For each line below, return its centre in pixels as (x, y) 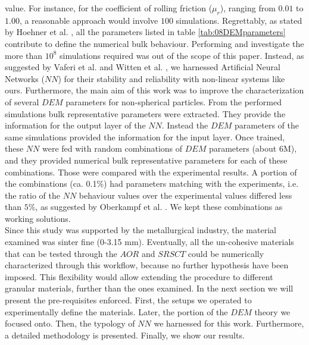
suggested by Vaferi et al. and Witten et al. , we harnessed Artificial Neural (143, 67)
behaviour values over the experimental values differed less (185, 195)
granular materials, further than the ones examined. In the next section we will (149, 288)
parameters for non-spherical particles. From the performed (174, 101)
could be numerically (226, 253)
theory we (272, 311)
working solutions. (38, 218)
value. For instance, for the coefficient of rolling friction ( (109, 8)
